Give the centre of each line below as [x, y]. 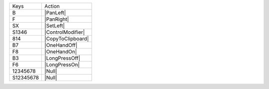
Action [52, 6]
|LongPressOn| [62, 65]
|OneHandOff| [61, 45]
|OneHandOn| [61, 52]
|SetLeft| [55, 26]
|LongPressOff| [63, 58]
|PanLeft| [55, 13]
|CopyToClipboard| [67, 39]
